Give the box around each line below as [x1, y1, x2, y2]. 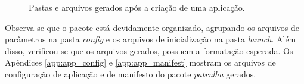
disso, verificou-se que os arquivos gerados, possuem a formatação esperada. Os [5, 44, 293, 57]
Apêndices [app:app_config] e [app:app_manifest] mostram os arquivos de [5, 56, 276, 69]
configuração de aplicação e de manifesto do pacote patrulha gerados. [5, 67, 256, 80]
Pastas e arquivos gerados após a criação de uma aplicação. [29, 1, 245, 13]
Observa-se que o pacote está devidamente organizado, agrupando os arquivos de [5, 21, 300, 33]
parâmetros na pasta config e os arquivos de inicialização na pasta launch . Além [5, 33, 296, 45]
